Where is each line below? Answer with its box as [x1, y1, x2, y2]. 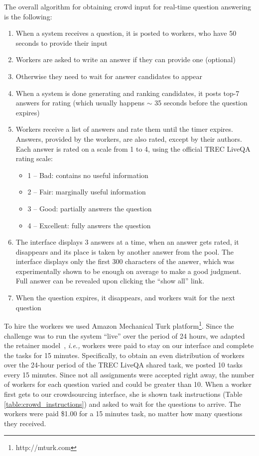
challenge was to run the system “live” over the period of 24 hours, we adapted [4, 330, 245, 341]
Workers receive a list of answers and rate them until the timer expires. [15, 124, 233, 134]
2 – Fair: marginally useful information [27, 186, 146, 197]
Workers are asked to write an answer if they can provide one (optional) [15, 54, 236, 65]
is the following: [4, 11, 52, 21]
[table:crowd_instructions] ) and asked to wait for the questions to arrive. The [4, 398, 241, 409]
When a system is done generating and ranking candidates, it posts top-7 [15, 88, 240, 98]
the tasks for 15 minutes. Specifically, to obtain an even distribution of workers [4, 350, 245, 360]
